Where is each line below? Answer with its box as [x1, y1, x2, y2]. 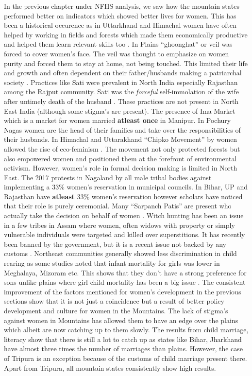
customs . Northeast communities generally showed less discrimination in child [4, 248, 237, 258]
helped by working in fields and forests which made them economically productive [4, 29, 248, 39]
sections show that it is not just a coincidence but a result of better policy [4, 296, 224, 306]
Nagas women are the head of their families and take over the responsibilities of [4, 124, 241, 135]
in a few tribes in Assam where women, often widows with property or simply [4, 220, 235, 230]
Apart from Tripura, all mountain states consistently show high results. [4, 362, 216, 373]
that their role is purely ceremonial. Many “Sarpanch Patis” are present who [4, 201, 232, 211]
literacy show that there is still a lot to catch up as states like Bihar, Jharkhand [4, 334, 242, 344]
